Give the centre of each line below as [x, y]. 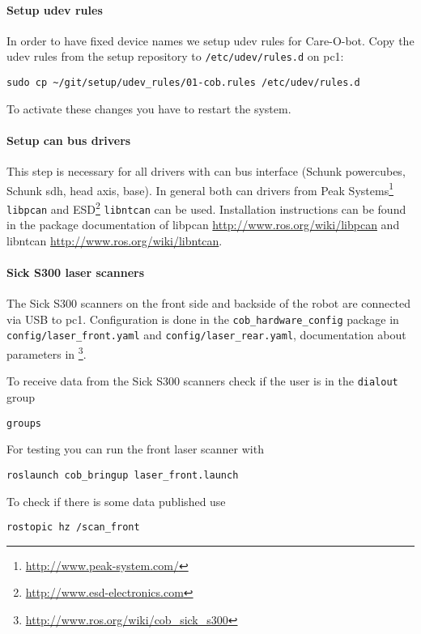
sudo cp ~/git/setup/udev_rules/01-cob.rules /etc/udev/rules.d [183, 83]
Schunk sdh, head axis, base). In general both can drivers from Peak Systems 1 [200, 189]
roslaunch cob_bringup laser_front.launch [123, 475]
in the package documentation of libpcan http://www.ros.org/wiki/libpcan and [203, 225]
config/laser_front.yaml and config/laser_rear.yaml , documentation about [206, 335]
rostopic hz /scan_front [73, 528]
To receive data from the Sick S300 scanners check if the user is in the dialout [202, 381]
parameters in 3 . [47, 353]
